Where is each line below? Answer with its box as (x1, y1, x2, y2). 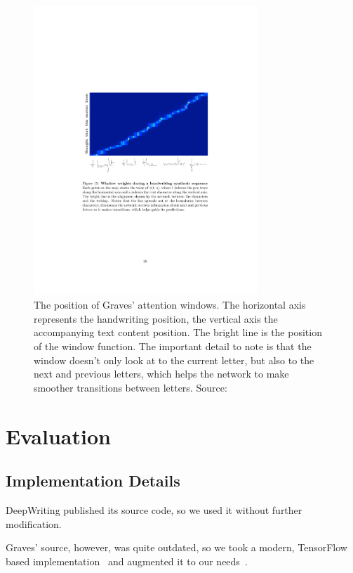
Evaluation (6, 421, 111, 450)
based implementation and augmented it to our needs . (6, 553, 248, 568)
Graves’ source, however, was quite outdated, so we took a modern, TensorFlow (6, 540, 347, 555)
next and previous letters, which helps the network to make (34, 366, 289, 381)
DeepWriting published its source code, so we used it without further (6, 502, 302, 517)
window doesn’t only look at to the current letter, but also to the (34, 352, 314, 367)
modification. (6, 516, 62, 531)
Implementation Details (6, 470, 180, 491)
